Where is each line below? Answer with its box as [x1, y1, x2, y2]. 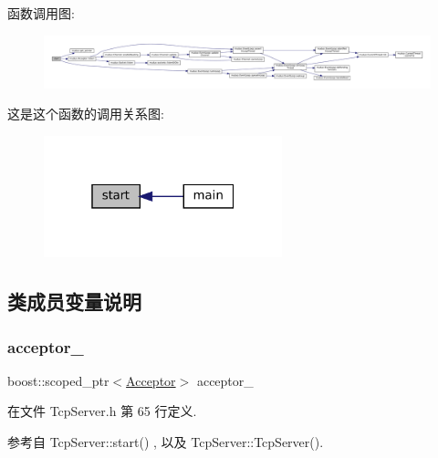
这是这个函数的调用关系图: [7, 104, 164, 123]
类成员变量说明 [7, 287, 141, 316]
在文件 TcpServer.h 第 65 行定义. [7, 401, 197, 421]
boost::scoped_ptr [7, 370, 109, 390]
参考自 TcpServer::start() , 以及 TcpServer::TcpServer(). [7, 432, 324, 452]
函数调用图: [7, 4, 75, 22]
